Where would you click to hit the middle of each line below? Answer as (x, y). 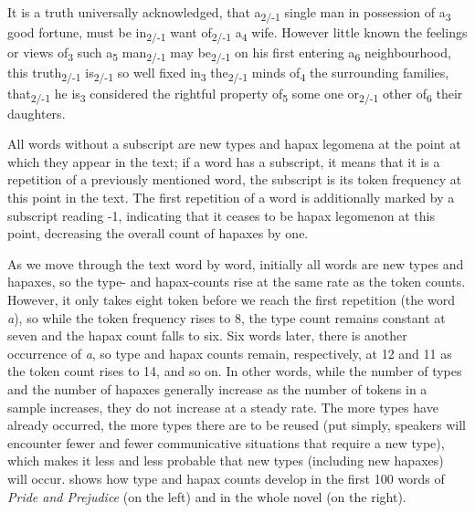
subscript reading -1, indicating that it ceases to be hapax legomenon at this (221, 215)
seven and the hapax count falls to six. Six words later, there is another (207, 335)
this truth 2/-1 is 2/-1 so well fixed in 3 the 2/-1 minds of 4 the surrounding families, (228, 74)
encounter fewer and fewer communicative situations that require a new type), (226, 442)
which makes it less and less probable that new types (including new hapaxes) (226, 461)
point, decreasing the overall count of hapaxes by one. (158, 233)
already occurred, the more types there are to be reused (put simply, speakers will (237, 425)
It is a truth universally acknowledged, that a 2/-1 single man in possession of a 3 (229, 13)
